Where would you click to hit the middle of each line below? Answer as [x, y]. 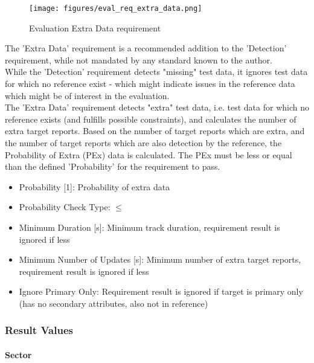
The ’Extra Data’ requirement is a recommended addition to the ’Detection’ [146, 48]
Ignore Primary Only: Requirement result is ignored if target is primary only [161, 291]
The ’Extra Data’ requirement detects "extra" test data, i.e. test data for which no [157, 107]
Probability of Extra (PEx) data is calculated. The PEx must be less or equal [149, 154]
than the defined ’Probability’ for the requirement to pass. [113, 166]
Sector [18, 354]
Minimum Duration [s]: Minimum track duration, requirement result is [149, 227]
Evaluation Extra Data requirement [95, 27]
